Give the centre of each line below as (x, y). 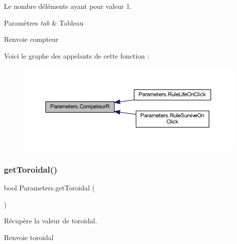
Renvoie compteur (31, 39)
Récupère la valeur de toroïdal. (51, 221)
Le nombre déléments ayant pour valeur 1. (68, 6)
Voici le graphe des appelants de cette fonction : (77, 55)
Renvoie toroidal (29, 237)
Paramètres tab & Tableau (44, 22)
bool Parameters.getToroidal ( (49, 188)
